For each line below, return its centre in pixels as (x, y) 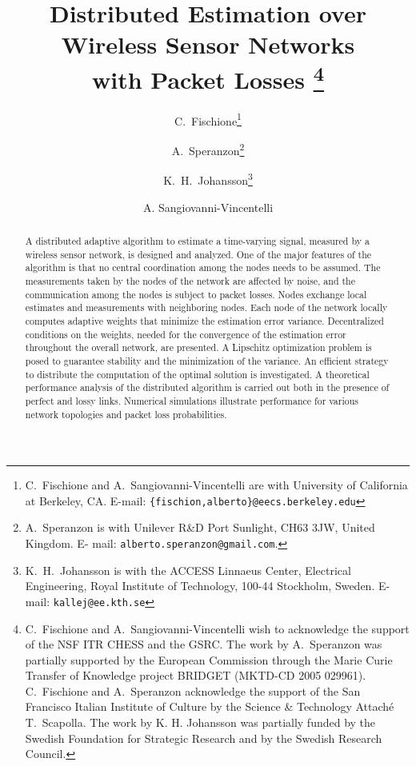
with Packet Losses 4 (208, 77)
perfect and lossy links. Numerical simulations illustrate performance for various (192, 400)
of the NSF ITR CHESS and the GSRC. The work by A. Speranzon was (204, 644)
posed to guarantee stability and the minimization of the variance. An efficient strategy (207, 360)
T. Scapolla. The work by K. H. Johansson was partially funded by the (200, 722)
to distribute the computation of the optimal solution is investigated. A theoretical (197, 374)
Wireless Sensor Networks (208, 44)
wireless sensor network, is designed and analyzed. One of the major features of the (198, 254)
